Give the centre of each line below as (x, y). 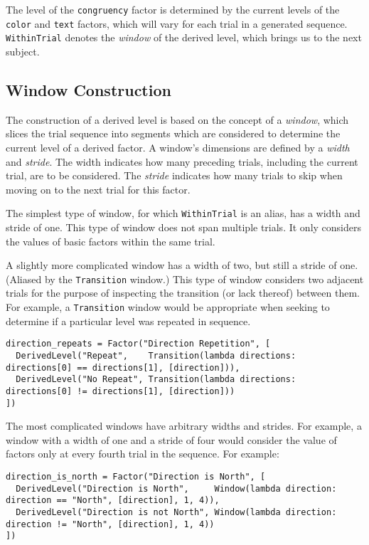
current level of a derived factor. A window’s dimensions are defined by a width (178, 147)
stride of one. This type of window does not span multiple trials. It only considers (183, 227)
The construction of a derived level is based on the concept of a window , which (177, 119)
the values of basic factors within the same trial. (111, 241)
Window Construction (89, 89)
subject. (23, 51)
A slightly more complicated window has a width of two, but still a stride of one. (182, 265)
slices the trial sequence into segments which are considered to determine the (173, 133)
